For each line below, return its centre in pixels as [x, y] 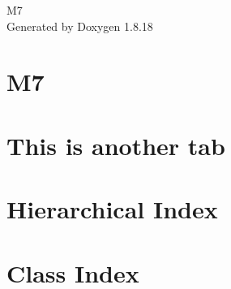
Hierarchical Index [112, 209]
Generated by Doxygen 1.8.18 [80, 26]
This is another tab [116, 145]
